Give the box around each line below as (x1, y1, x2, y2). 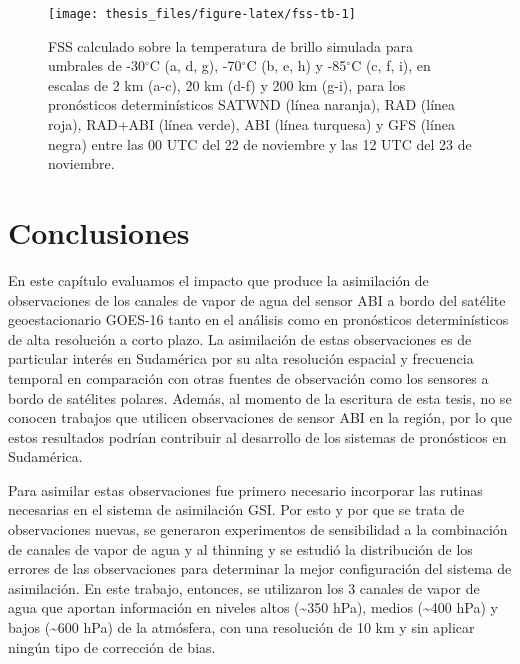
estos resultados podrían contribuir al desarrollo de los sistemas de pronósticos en (8, 426, 507, 447)
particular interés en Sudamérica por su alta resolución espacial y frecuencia (8, 348, 474, 369)
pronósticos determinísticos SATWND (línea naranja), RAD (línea (48, 94, 456, 115)
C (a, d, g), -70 (149, 55, 242, 76)
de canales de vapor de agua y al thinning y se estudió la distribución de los (8, 538, 473, 559)
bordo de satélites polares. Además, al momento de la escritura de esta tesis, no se (8, 387, 512, 408)
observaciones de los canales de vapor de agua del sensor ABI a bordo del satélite (8, 289, 506, 310)
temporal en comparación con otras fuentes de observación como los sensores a (8, 367, 489, 388)
